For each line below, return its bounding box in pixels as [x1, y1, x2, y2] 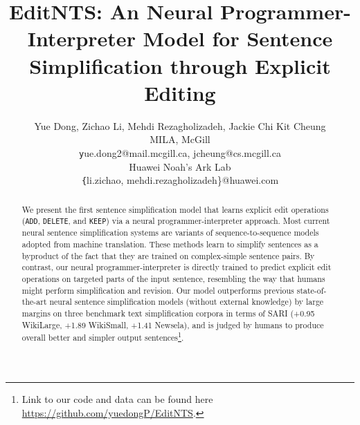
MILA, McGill [150, 132, 210, 147]
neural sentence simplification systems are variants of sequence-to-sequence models [21, 227, 319, 238]
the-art [21, 296, 47, 308]
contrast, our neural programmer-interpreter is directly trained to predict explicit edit [21, 261, 332, 273]
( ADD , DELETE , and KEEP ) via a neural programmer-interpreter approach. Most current [21, 215, 330, 227]
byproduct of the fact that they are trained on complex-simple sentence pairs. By [21, 249, 315, 261]
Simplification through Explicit [29, 51, 331, 79]
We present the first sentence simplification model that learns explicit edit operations [21, 203, 329, 215]
